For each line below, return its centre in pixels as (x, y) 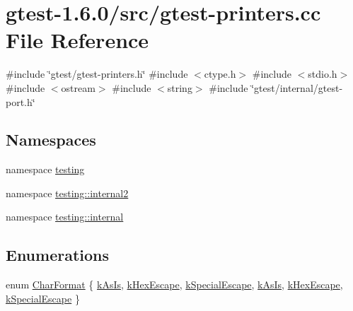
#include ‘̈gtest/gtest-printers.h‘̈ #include (97, 74)
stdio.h (323, 74)
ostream (78, 87)
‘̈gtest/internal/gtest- (297, 87)
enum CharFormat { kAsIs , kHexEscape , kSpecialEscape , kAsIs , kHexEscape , (174, 284)
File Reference (77, 40)
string (180, 87)
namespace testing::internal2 (67, 193)
